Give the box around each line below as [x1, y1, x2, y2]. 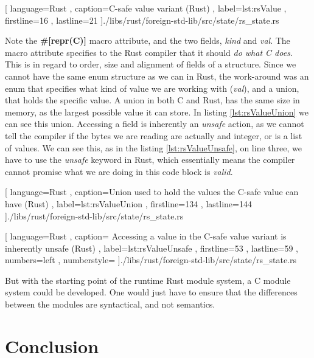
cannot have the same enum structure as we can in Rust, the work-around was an [5, 69, 309, 82]
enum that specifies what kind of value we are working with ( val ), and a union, [5, 81, 299, 94]
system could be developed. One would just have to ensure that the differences [5, 286, 298, 298]
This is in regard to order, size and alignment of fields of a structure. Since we [5, 58, 296, 71]
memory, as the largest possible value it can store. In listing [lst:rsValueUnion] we [5, 105, 309, 118]
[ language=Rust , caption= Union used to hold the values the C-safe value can [5, 185, 299, 198]
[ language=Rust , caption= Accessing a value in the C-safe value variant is [5, 230, 287, 243]
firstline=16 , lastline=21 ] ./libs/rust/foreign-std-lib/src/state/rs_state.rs [5, 13, 279, 26]
